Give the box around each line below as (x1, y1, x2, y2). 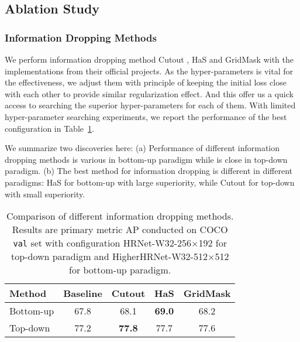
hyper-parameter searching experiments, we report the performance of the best (5, 110, 287, 122)
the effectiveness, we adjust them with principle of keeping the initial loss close (5, 76, 287, 88)
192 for (198, 236, 227, 250)
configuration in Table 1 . (5, 122, 94, 134)
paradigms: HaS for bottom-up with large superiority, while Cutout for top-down (5, 176, 295, 188)
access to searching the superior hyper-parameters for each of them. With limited (5, 99, 296, 111)
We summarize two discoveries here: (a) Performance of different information (5, 142, 280, 154)
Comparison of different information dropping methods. (6, 209, 234, 223)
